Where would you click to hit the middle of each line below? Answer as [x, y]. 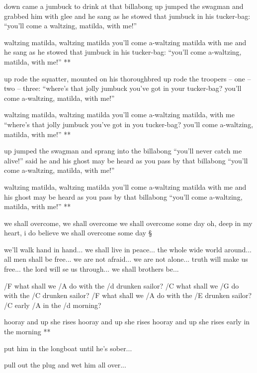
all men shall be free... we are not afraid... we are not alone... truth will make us [126, 259]
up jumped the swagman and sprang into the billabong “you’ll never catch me [123, 151]
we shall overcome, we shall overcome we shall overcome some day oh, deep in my [128, 223]
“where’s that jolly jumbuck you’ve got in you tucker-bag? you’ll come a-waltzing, [129, 124]
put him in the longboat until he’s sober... [68, 348]
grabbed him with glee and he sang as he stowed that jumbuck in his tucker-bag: [127, 16]
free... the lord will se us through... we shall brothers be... [91, 269]
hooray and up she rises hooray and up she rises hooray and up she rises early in [127, 322]
